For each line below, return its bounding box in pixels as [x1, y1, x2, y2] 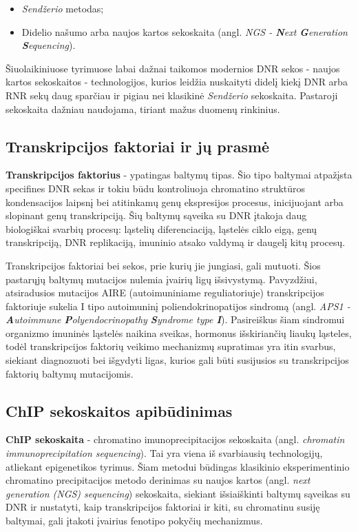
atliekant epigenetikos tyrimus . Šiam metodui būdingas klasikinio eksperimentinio [6, 459, 350, 473]
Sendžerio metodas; [21, 1, 104, 15]
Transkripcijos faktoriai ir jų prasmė [6, 135, 270, 156]
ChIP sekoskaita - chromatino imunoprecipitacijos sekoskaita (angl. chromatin [6, 432, 345, 447]
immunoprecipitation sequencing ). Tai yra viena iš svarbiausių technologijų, [6, 446, 323, 460]
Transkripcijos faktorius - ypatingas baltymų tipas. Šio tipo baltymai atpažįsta [6, 167, 352, 182]
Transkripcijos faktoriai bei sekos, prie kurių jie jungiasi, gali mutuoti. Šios [6, 258, 321, 272]
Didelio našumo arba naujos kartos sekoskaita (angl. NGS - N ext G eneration [21, 24, 348, 39]
